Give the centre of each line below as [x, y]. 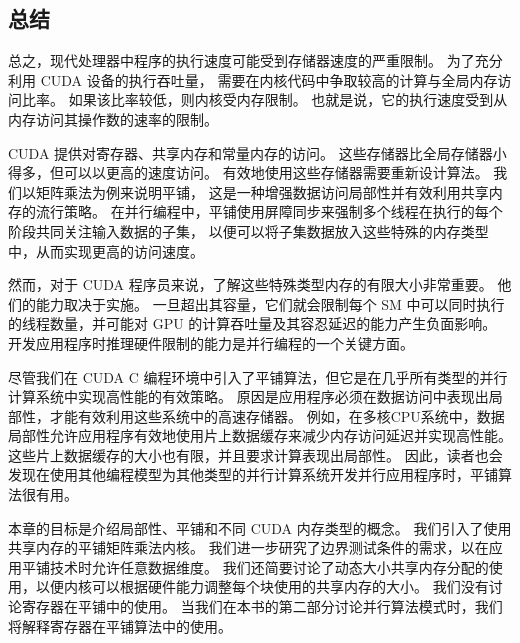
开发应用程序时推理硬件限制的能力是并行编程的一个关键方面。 [211, 342]
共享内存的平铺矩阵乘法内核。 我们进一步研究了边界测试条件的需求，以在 [248, 547]
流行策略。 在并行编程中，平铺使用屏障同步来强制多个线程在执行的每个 [269, 211]
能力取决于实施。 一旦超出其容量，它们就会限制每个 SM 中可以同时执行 [270, 303]
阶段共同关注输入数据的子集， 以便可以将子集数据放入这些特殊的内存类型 [248, 230]
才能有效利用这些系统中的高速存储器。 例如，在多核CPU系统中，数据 [277, 415]
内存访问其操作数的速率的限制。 [113, 118]
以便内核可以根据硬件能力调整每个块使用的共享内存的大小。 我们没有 [262, 586]
